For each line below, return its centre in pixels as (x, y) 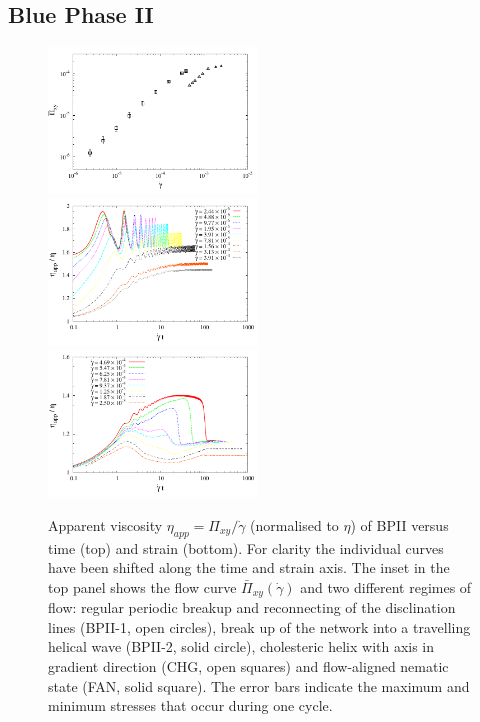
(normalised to (294, 524)
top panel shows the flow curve (142, 586)
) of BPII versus (399, 524)
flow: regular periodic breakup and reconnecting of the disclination (252, 607)
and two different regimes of (386, 586)
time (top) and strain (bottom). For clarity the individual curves (246, 547)
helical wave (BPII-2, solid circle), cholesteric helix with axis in (241, 646)
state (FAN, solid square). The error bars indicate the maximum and (259, 685)
